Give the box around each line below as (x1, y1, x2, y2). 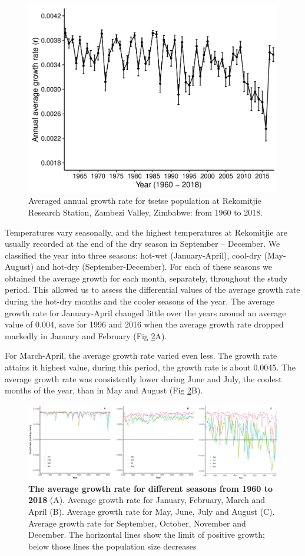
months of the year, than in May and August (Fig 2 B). (5, 384, 203, 396)
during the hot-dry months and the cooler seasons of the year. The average (5, 295, 275, 307)
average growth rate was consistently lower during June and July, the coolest (5, 372, 282, 385)
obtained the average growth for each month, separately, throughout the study (5, 272, 288, 284)
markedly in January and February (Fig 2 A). (5, 329, 167, 342)
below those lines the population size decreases (28, 540, 197, 552)
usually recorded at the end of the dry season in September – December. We (5, 237, 280, 250)
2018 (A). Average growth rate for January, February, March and (28, 494, 266, 506)
